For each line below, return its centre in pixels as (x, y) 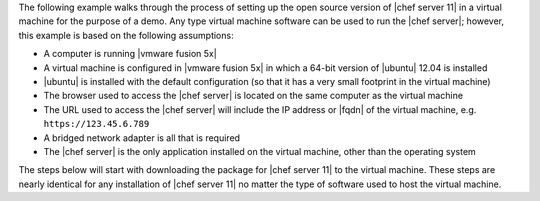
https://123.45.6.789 (96, 124)
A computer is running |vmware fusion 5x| (130, 54)
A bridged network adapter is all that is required (141, 137)
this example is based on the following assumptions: (126, 35)
